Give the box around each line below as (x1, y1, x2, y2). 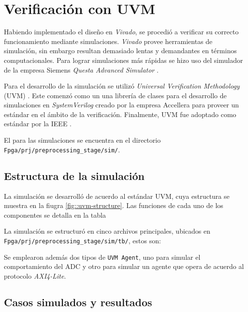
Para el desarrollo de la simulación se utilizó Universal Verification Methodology (4, 81, 240, 91)
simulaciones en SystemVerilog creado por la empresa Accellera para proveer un (4, 100, 239, 110)
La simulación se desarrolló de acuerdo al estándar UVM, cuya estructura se (4, 191, 230, 201)
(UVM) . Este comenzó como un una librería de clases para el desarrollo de (4, 90, 227, 100)
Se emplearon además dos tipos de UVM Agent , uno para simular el (4, 252, 201, 262)
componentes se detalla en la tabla (4, 209, 106, 220)
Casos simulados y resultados (4, 294, 152, 309)
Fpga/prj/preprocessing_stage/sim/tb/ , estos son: (4, 235, 161, 245)
